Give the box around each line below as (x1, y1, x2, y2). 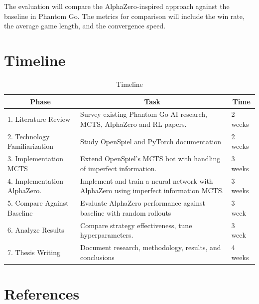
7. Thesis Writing (7, 247, 60, 257)
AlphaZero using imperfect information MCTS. (80, 185, 224, 196)
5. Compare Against (7, 198, 69, 208)
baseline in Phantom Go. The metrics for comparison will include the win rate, (4, 10, 245, 21)
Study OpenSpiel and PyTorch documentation (80, 136, 222, 146)
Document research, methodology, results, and (80, 242, 221, 252)
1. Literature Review (7, 114, 71, 124)
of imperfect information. (80, 163, 157, 173)
